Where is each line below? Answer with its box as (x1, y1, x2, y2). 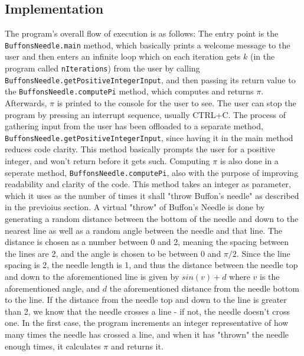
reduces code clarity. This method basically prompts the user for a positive (5, 143, 275, 155)
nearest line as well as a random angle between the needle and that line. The (5, 224, 283, 236)
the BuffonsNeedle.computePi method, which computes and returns (5, 85, 254, 97)
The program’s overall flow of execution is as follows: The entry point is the (5, 27, 279, 40)
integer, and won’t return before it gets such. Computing (5, 155, 210, 167)
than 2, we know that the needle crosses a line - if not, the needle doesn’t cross (5, 305, 290, 317)
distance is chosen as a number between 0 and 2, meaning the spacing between (5, 236, 289, 248)
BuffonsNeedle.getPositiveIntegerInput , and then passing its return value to (5, 73, 296, 86)
